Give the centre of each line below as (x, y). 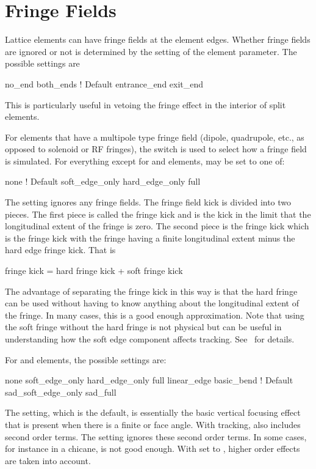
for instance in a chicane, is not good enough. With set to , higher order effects (153, 449)
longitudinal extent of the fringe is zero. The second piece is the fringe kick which (157, 226)
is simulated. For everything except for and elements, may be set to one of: (145, 161)
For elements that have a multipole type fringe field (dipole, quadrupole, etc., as (155, 137)
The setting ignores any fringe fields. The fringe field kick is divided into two (148, 202)
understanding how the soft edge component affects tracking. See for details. (150, 339)
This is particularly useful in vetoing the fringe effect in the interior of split (145, 104)
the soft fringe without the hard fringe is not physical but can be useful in (143, 327)
